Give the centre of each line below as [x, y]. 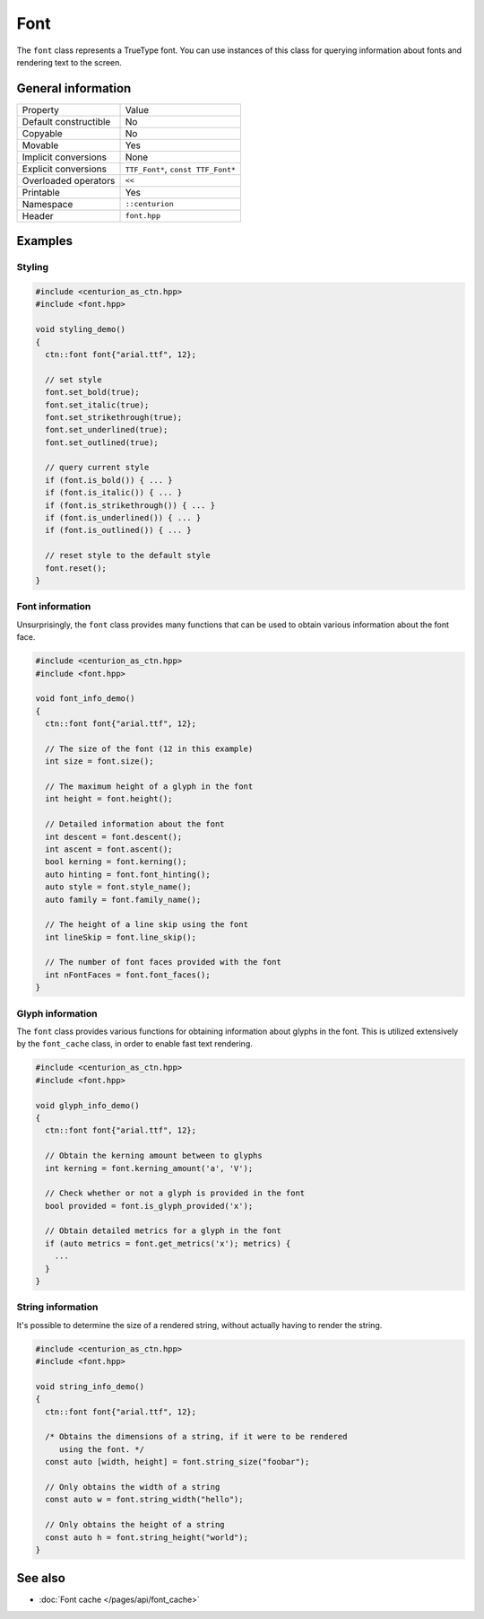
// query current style [97, 468]
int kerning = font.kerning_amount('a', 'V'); [149, 1168]
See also [41, 1578]
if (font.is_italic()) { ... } [114, 493]
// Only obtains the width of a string [133, 1487]
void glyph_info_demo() [88, 1105]
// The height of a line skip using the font [147, 925]
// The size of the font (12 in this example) [149, 748]
